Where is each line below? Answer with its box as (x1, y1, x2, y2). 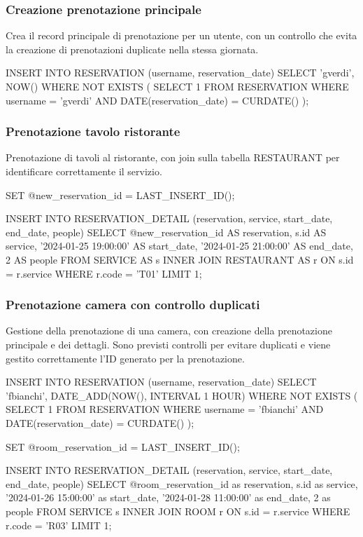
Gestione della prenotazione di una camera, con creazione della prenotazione (6, 323, 332, 338)
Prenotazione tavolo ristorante (6, 123, 180, 140)
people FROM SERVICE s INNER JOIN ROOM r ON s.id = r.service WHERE (6, 503, 350, 518)
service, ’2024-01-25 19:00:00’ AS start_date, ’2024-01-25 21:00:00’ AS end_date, (6, 238, 353, 253)
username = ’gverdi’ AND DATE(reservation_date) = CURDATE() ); (6, 93, 309, 107)
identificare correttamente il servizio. (6, 164, 162, 178)
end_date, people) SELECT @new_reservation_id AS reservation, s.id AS (6, 224, 327, 239)
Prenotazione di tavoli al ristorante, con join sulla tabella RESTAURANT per (6, 150, 340, 165)
